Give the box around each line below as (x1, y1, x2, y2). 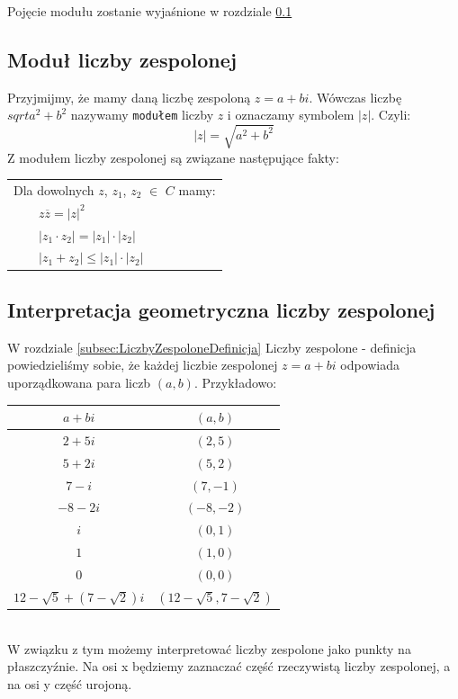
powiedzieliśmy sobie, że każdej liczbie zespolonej (7, 355, 278, 374)
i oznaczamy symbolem (227, 105, 355, 124)
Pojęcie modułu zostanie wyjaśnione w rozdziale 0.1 (7, 2, 292, 20)
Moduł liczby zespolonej (7, 45, 238, 73)
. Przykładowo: (193, 372, 277, 391)
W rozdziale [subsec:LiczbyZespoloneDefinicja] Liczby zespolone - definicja (7, 337, 417, 356)
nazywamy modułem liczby (70, 105, 214, 124)
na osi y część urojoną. (7, 675, 132, 694)
